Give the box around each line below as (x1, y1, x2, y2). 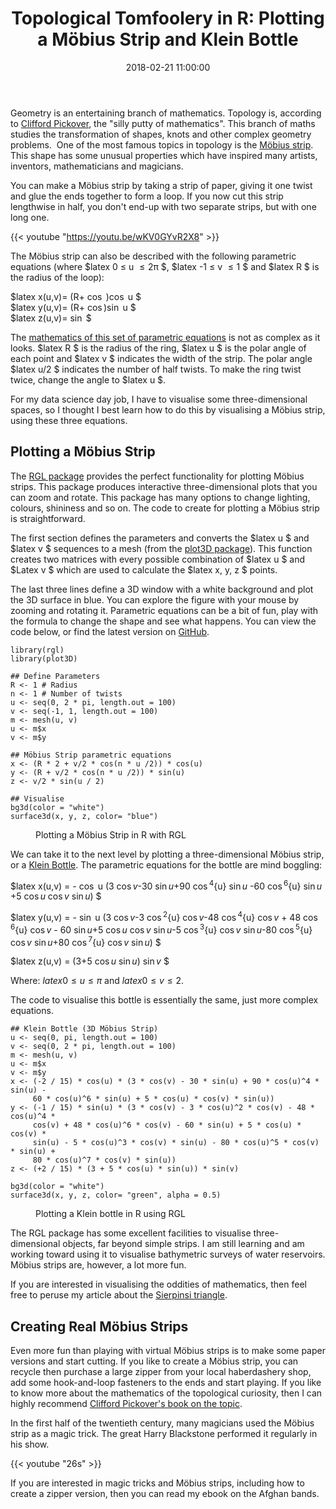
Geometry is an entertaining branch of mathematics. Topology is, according (10, 107, 322, 119)
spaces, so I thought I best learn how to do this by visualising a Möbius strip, (10, 403, 326, 416)
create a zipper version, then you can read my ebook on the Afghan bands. (10, 1488, 320, 1500)
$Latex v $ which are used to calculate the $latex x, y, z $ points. (10, 563, 278, 576)
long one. (10, 211, 50, 223)
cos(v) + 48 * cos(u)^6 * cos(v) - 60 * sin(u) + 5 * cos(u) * (32, 1120, 302, 1131)
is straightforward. (10, 512, 86, 524)
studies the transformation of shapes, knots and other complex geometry (10, 128, 312, 140)
